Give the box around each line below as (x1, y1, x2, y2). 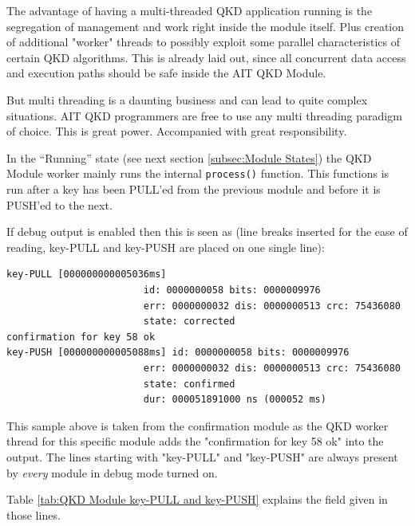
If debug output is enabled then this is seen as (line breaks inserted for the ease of (6, 223, 408, 240)
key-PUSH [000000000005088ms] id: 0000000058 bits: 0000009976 (6, 347, 350, 359)
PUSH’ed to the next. (6, 196, 113, 213)
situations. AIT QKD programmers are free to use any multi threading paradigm (6, 107, 402, 124)
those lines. (6, 506, 61, 523)
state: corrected (143, 316, 235, 328)
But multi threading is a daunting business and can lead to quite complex (6, 91, 368, 108)
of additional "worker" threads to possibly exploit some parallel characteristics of (6, 33, 401, 50)
